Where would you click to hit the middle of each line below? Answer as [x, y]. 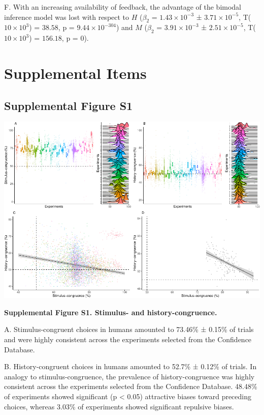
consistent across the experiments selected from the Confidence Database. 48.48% [131, 386]
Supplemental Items [75, 73]
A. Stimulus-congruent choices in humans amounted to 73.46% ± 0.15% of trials [129, 329]
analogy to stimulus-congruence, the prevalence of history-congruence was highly [129, 376]
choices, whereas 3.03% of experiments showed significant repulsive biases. [119, 406]
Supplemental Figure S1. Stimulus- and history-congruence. [111, 312]
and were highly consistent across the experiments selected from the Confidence [128, 339]
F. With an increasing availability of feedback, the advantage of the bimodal [123, 7]
